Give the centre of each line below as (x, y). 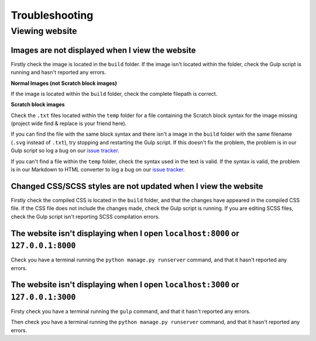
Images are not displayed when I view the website (103, 50)
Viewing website (44, 31)
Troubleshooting (52, 15)
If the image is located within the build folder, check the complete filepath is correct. (114, 94)
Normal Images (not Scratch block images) (64, 83)
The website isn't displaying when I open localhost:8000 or (125, 233)
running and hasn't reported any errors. (59, 73)
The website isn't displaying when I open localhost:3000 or (125, 285)
